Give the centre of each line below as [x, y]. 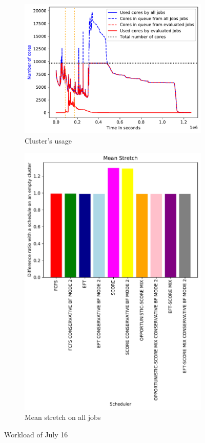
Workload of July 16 [36, 434]
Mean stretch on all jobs [63, 417]
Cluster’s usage [48, 140]
